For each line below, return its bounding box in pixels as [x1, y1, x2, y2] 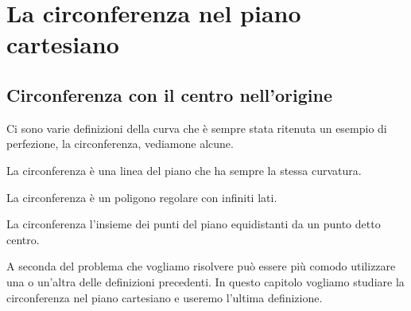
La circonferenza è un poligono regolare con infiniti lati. [6, 189, 277, 205]
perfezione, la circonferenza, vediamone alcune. [6, 135, 234, 152]
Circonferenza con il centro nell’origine [6, 82, 333, 107]
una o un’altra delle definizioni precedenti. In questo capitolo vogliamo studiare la [6, 273, 405, 290]
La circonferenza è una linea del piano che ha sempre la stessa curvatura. [6, 161, 362, 178]
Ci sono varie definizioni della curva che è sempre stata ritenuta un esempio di [6, 119, 387, 136]
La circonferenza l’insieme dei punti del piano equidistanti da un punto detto [6, 216, 381, 232]
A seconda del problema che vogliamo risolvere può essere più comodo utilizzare [6, 258, 396, 274]
